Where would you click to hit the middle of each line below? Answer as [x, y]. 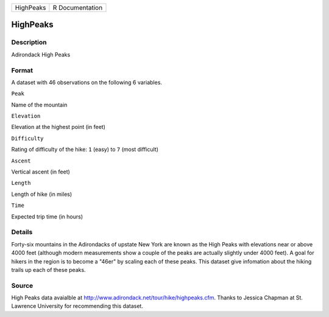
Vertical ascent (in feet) [41, 172]
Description [29, 43]
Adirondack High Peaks [41, 54]
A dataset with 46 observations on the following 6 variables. [87, 82]
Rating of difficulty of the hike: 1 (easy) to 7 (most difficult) [85, 150]
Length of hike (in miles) [42, 194]
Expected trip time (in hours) [47, 217]
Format [22, 70]
